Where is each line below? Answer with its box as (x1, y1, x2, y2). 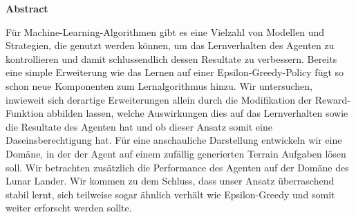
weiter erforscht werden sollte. (6, 200, 132, 215)
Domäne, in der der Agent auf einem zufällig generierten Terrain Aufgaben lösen (6, 146, 346, 160)
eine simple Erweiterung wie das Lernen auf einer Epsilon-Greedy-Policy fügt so (6, 65, 344, 79)
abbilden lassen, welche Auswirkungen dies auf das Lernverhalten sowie (46, 106, 348, 120)
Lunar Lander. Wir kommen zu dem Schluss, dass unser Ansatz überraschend (6, 173, 335, 188)
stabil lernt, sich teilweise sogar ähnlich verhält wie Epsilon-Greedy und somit (6, 187, 335, 201)
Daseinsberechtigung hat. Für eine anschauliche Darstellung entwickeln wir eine (6, 133, 342, 147)
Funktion (6, 106, 44, 120)
